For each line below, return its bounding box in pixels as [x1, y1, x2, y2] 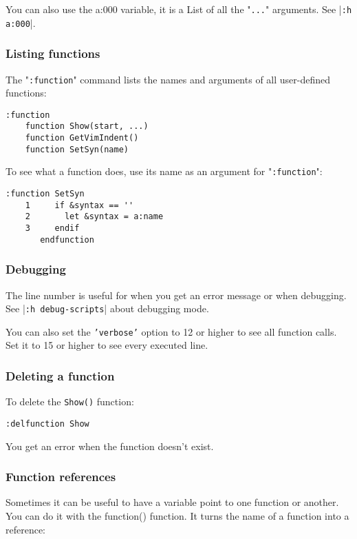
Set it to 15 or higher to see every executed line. [6, 338, 208, 352]
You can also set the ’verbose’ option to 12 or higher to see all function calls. [6, 324, 337, 338]
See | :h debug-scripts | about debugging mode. [6, 301, 209, 316]
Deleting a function [6, 367, 115, 384]
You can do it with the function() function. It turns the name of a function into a [6, 509, 349, 522]
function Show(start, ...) [25, 121, 149, 132]
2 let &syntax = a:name [25, 212, 164, 222]
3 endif [25, 223, 80, 234]
